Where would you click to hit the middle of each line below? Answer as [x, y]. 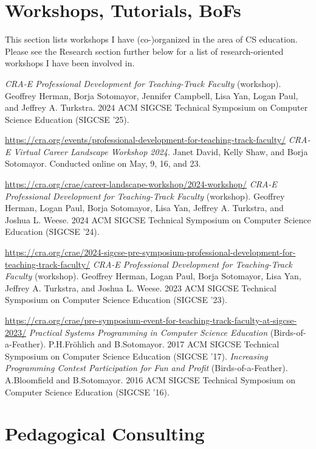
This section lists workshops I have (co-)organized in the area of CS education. [151, 39]
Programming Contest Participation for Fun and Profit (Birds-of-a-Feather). [146, 368]
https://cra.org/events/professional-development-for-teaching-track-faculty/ [146, 140]
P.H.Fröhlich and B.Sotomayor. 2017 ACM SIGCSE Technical [164, 344]
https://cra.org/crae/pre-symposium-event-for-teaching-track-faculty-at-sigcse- [151, 320]
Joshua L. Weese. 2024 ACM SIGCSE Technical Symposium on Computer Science [158, 219]
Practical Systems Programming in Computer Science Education [148, 332]
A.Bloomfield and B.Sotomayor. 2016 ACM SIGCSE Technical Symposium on [150, 379]
